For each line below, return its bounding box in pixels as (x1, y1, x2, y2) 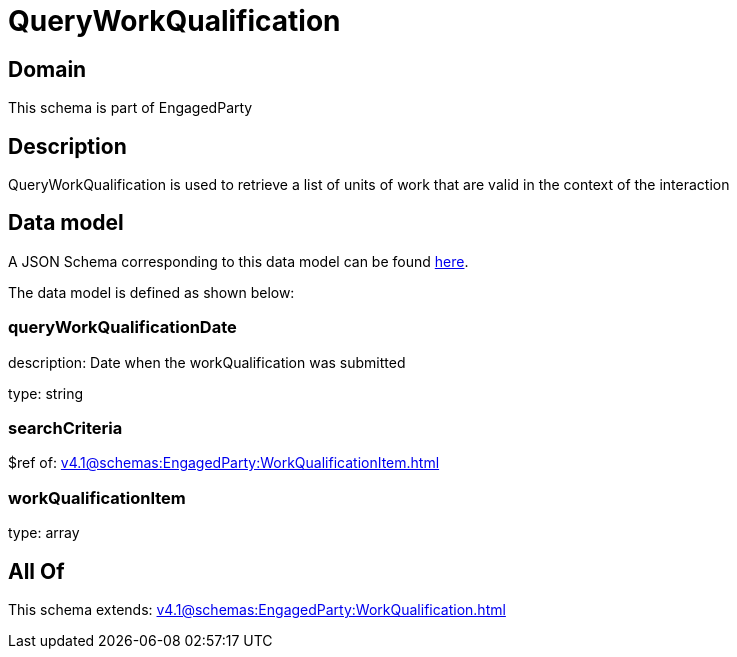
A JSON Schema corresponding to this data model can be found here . (8, 252, 469, 270)
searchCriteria (8, 417, 123, 438)
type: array (8, 524, 80, 542)
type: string (8, 384, 84, 402)
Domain (8, 56, 87, 82)
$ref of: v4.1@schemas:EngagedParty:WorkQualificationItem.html (8, 454, 440, 472)
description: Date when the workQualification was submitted (8, 353, 406, 371)
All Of (8, 558, 65, 584)
